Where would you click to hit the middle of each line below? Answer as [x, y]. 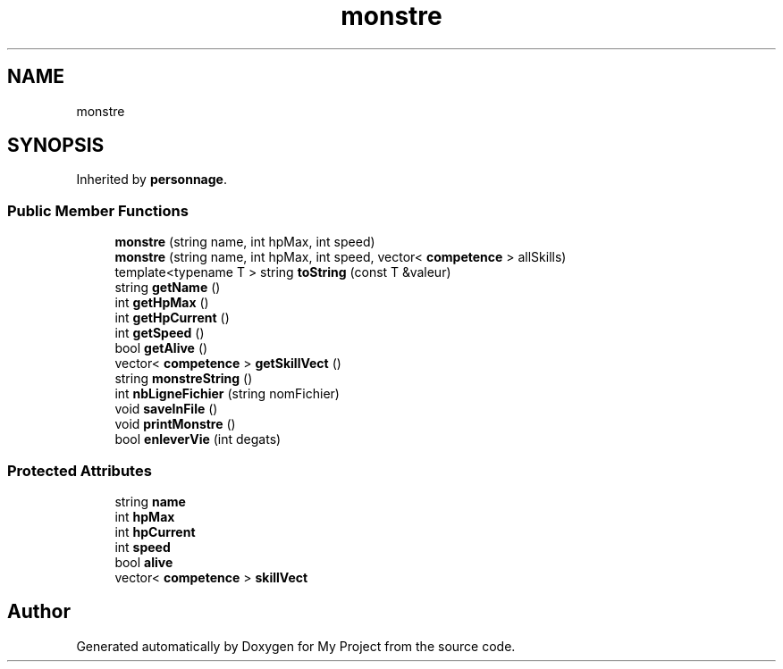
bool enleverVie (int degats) [198, 439]
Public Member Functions [98, 210]
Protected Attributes [80, 470]
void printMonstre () [175, 424]
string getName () [168, 288]
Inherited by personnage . [152, 180]
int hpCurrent [155, 531]
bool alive [144, 562]
